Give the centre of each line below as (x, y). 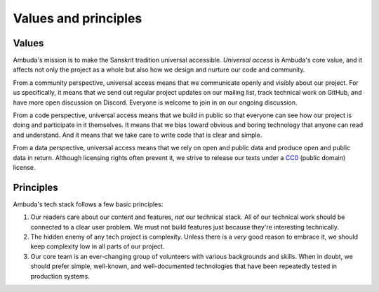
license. (24, 167)
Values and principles (78, 18)
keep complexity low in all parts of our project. (98, 246)
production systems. (60, 276)
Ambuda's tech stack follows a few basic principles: (88, 204)
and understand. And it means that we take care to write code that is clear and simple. (138, 135)
